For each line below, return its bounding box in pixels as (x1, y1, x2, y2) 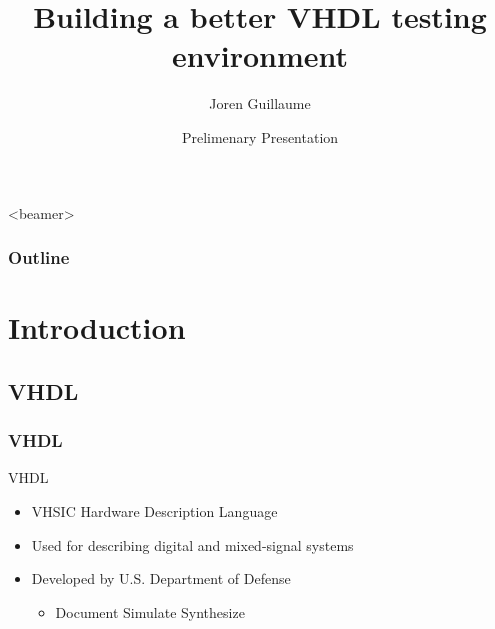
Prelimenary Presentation (181, 126, 339, 147)
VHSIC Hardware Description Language (31, 500, 278, 521)
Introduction (8, 307, 186, 348)
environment (171, 35, 349, 76)
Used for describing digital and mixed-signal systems (31, 534, 354, 555)
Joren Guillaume (209, 93, 311, 114)
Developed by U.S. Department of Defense (31, 568, 291, 589)
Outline (8, 245, 70, 270)
